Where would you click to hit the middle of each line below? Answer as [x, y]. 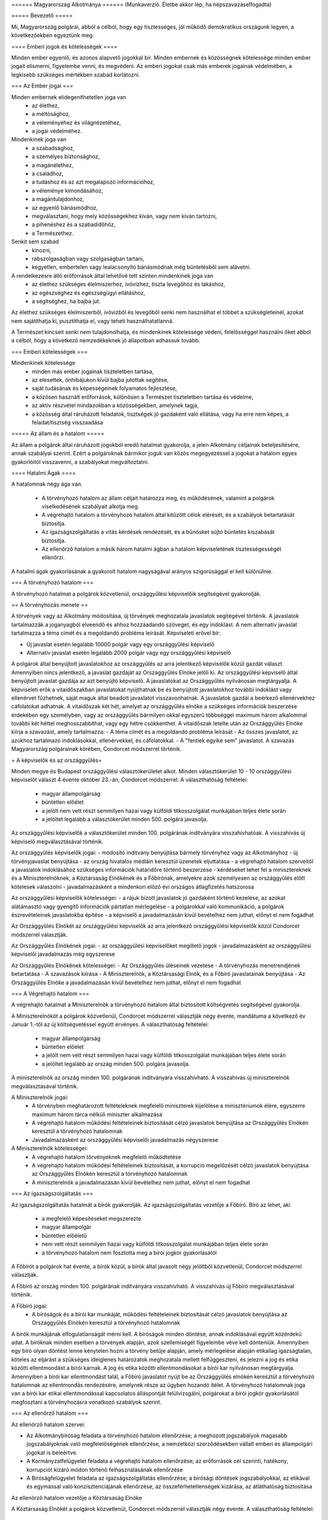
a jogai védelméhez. [57, 131]
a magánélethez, [53, 165]
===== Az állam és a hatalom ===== [58, 434]
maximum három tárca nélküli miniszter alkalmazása [97, 1114]
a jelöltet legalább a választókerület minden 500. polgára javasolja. [125, 819]
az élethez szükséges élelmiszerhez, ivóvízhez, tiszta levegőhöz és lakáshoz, [129, 284]
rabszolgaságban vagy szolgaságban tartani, [88, 258]
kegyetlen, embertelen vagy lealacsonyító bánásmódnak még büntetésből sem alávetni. [142, 267]
